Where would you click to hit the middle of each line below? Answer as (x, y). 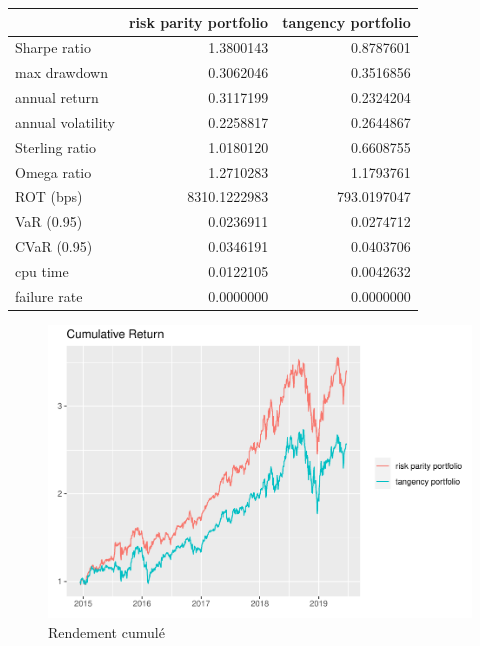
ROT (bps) (49, 196)
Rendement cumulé (106, 632)
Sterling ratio (55, 146)
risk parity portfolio (198, 21)
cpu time (42, 270)
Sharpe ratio (53, 47)
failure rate (49, 295)
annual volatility (65, 121)
